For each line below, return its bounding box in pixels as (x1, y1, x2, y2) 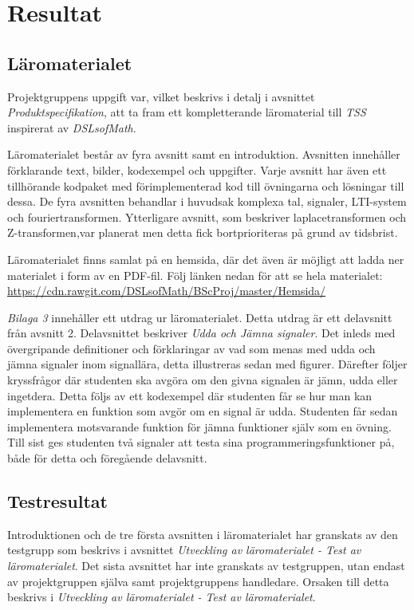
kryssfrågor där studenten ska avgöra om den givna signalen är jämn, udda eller (7, 372, 398, 388)
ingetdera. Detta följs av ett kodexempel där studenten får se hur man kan (7, 387, 373, 403)
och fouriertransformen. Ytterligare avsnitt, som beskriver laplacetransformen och (7, 208, 407, 225)
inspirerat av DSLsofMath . (7, 119, 136, 136)
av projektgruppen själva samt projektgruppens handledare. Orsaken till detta (7, 573, 389, 589)
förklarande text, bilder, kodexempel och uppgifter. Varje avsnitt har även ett (7, 161, 387, 178)
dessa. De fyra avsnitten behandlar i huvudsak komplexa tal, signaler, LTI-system (7, 193, 407, 210)
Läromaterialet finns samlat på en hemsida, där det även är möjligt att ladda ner (7, 250, 404, 267)
